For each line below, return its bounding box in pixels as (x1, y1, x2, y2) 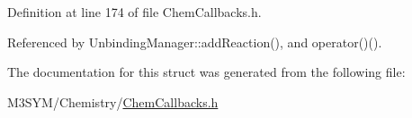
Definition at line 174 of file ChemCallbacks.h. (7, 3, 262, 21)
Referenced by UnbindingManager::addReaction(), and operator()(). (7, 32, 382, 51)
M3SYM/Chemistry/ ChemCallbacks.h (7, 92, 219, 111)
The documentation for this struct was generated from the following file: (7, 63, 406, 81)
